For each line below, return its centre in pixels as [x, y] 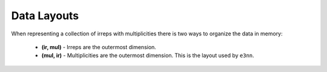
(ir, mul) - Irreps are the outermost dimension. [99, 47]
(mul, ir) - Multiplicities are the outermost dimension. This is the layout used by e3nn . [148, 55]
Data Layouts [45, 16]
